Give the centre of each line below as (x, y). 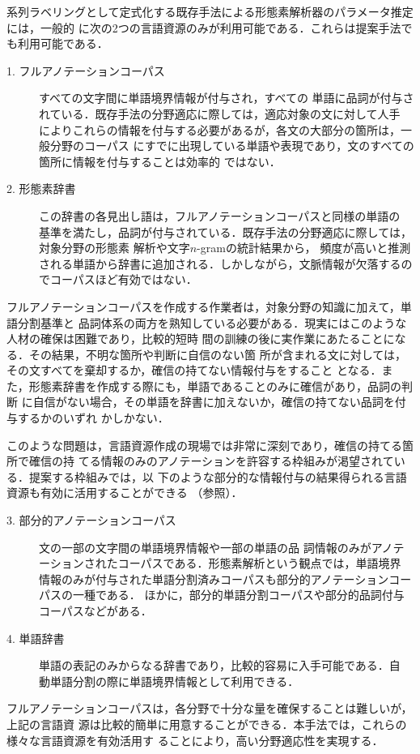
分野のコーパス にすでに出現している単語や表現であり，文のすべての (232, 146)
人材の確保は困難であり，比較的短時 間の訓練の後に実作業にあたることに (201, 338)
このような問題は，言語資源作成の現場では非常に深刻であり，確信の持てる (204, 445)
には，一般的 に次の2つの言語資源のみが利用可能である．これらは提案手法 (204, 27)
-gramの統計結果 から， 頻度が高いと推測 (304, 248)
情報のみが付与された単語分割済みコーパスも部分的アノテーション (214, 578)
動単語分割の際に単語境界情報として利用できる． (169, 681)
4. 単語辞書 (36, 638)
